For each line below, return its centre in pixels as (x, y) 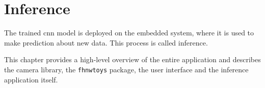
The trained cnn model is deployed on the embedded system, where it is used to (129, 33)
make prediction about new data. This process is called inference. (106, 42)
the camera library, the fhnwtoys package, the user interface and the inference (126, 69)
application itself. (31, 79)
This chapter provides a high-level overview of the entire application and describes (132, 59)
